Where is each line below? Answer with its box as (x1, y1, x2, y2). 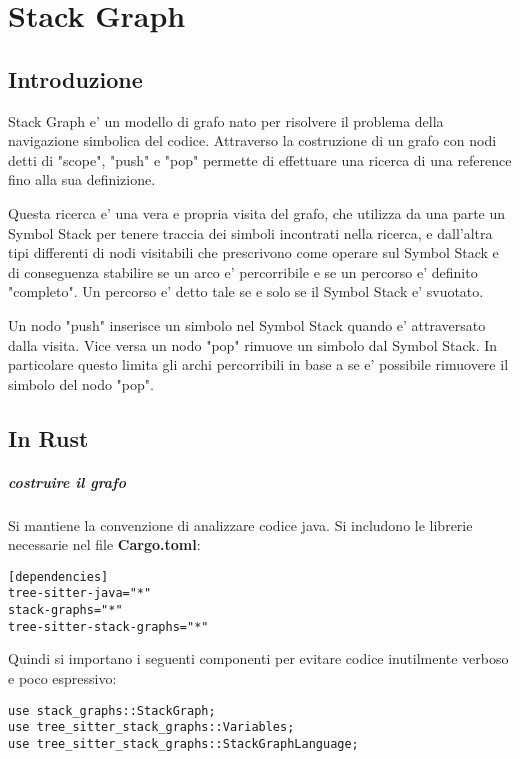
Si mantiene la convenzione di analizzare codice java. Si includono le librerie (8, 514, 473, 535)
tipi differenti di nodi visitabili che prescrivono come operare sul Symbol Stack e (8, 242, 499, 263)
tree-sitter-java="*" (8, 586, 152, 601)
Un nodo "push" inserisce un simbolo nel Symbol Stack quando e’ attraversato (8, 314, 486, 335)
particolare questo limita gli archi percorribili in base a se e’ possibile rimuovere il (8, 354, 509, 375)
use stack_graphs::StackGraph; (8, 703, 216, 718)
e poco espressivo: (8, 668, 117, 689)
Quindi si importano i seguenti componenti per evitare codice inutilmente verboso (8, 648, 509, 669)
